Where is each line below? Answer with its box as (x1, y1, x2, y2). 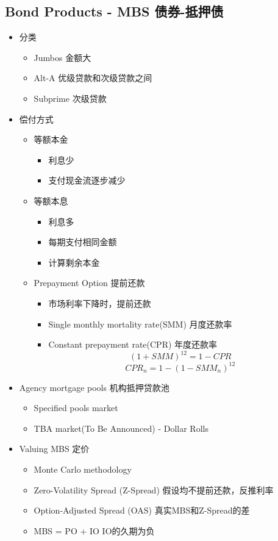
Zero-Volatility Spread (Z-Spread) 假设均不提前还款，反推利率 (34, 483, 274, 496)
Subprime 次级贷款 (34, 91, 107, 104)
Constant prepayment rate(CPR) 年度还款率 (48, 338, 218, 351)
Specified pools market (34, 401, 118, 414)
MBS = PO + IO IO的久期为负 (34, 524, 155, 537)
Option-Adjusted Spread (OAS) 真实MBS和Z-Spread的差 (34, 504, 250, 517)
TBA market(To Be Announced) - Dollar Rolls (34, 421, 208, 434)
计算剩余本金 (48, 256, 100, 268)
